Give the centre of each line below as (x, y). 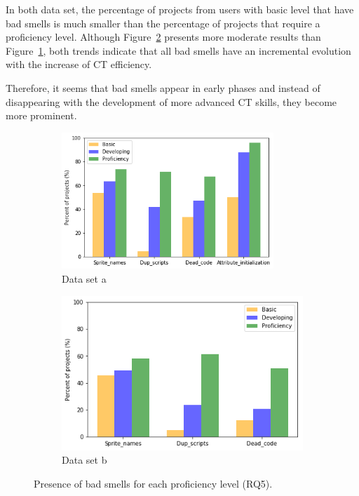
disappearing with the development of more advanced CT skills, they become (171, 101)
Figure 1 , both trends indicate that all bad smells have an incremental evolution (178, 50)
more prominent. (41, 115)
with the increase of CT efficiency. (79, 64)
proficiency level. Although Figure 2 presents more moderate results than (163, 37)
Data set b (84, 460)
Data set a (84, 279)
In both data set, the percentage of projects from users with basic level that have (180, 9)
